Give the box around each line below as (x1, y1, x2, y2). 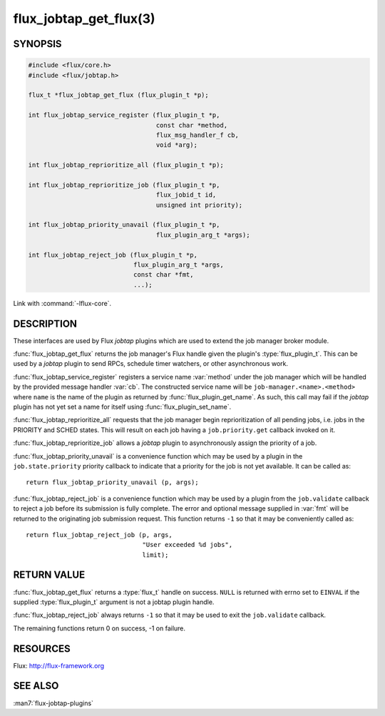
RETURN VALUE (13, 569, 86, 581)
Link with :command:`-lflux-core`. (13, 299, 112, 307)
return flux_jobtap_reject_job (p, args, (26, 531, 173, 538)
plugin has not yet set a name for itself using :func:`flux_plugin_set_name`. (13, 402, 232, 411)
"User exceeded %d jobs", (142, 541, 233, 549)
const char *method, (155, 121, 228, 129)
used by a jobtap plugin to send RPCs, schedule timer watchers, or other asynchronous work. (13, 359, 289, 368)
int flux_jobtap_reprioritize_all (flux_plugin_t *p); (28, 161, 224, 169)
